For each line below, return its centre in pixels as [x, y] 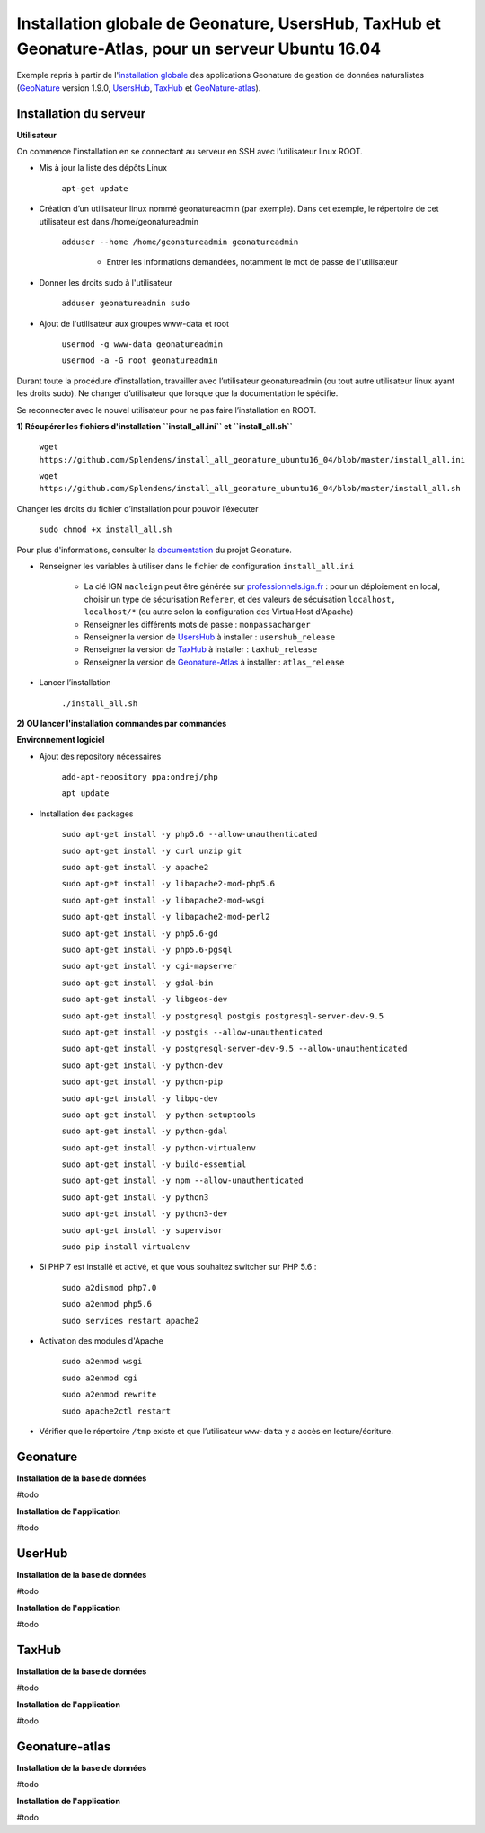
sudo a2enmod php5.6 [107, 1304]
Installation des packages [86, 814]
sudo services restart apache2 [130, 1321]
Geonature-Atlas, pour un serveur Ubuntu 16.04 [199, 48]
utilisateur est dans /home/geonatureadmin [119, 221]
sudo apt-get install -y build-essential [154, 1164]
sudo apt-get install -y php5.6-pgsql [147, 950]
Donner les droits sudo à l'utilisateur [106, 282]
